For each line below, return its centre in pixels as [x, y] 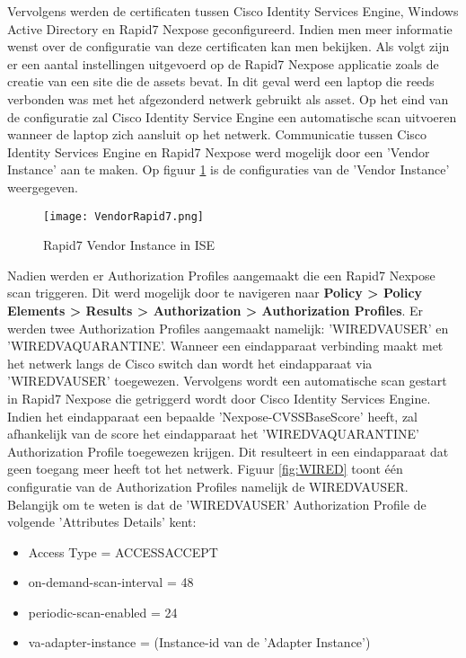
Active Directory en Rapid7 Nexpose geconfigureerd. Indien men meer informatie [230, 28]
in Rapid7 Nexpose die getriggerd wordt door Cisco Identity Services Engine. [219, 398]
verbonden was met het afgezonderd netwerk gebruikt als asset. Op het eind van [228, 98]
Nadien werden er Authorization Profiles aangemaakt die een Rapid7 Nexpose [221, 275]
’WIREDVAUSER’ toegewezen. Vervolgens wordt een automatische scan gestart [227, 381]
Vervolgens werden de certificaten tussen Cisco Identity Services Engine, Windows [233, 11]
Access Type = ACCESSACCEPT [123, 551]
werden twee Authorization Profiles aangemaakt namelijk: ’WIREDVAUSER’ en [228, 328]
